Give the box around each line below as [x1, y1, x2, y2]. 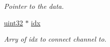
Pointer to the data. [4, 1, 64, 11]
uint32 [4, 17, 23, 27]
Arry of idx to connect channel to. [4, 34, 107, 44]
